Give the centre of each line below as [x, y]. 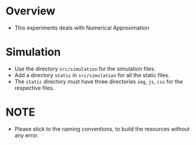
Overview [31, 11]
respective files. [34, 88]
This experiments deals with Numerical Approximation [82, 28]
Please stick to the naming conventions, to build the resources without [102, 129]
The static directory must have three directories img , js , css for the [99, 81]
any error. [27, 135]
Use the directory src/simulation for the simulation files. [85, 69]
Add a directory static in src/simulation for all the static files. [92, 75]
